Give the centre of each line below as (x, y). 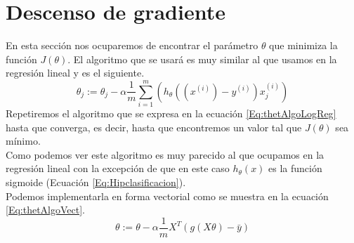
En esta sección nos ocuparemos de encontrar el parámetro (132, 45)
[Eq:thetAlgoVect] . (46, 210)
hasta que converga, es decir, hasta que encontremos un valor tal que (154, 127)
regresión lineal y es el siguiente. (75, 73)
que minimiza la (303, 45)
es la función (295, 168)
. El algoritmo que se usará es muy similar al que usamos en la (202, 59)
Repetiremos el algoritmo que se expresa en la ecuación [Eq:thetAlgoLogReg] (171, 113)
